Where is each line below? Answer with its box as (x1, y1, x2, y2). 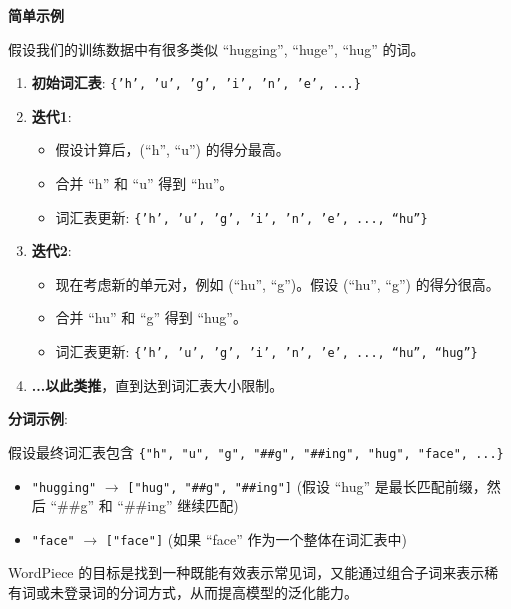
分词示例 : (8, 408, 68, 429)
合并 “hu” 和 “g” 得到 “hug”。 (55, 307, 247, 328)
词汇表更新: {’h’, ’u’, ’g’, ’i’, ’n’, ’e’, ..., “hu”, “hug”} (55, 341, 478, 362)
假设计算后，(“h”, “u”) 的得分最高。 (55, 139, 290, 160)
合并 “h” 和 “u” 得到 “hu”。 (55, 173, 234, 194)
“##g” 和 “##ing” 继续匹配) (50, 495, 239, 516)
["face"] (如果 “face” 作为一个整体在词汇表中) (105, 528, 407, 549)
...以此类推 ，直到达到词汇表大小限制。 (31, 374, 284, 395)
